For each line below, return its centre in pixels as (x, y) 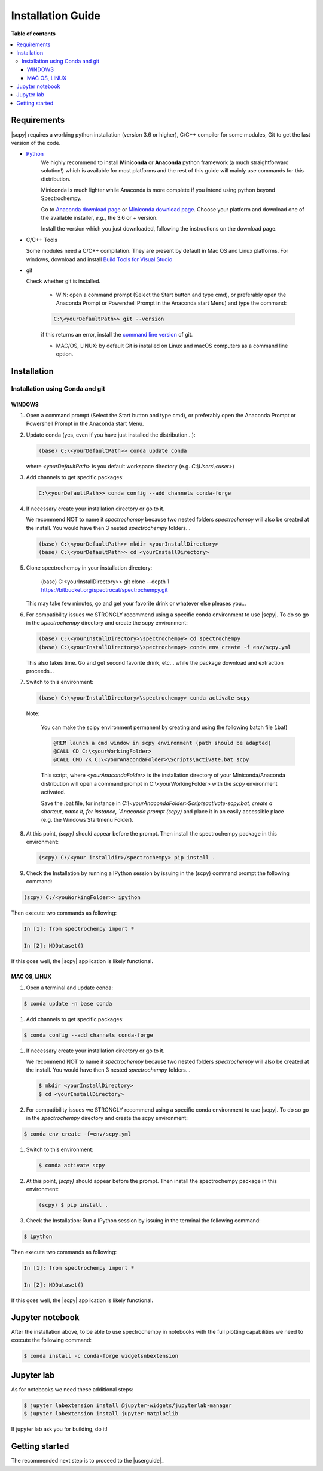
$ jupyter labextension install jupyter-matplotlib (101, 1414)
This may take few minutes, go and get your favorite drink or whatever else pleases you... (136, 603)
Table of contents (33, 34)
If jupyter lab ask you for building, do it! (59, 1429)
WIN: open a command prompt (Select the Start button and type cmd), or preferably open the (171, 295)
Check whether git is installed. (63, 281)
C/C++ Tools (42, 240)
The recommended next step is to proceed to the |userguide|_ (87, 1461)
